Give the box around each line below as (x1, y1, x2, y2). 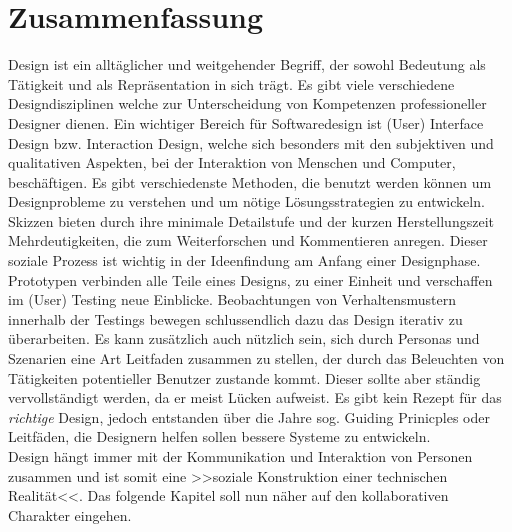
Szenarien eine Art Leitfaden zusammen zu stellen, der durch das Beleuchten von (8, 348, 505, 369)
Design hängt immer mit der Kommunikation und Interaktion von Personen (8, 446, 473, 466)
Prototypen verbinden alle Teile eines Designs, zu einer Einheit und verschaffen (8, 269, 493, 290)
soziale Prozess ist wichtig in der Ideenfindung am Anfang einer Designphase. (8, 250, 481, 271)
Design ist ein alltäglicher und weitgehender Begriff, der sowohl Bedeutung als (8, 54, 486, 75)
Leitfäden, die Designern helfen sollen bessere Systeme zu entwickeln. (8, 426, 431, 447)
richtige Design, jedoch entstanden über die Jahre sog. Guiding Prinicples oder (8, 406, 490, 427)
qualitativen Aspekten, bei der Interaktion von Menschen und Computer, (8, 152, 456, 173)
